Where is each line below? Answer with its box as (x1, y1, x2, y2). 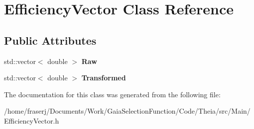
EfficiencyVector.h (4, 115, 59, 126)
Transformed (81, 72, 126, 83)
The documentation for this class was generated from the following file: (4, 89, 221, 99)
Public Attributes (4, 32, 97, 48)
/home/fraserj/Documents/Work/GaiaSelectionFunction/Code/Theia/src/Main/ (4, 106, 251, 116)
